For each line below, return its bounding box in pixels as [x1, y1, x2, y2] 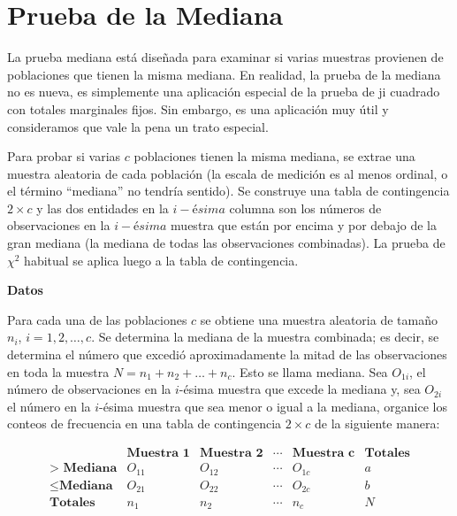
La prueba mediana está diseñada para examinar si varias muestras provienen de [7, 48, 444, 66]
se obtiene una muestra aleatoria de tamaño [200, 310, 438, 328]
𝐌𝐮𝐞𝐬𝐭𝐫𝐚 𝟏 [126, 447, 190, 460]
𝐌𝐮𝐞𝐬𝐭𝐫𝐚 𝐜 [292, 447, 355, 460]
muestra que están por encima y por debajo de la [171, 216, 437, 235]
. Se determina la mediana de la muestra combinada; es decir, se [91, 327, 439, 346]
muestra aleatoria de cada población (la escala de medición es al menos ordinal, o [7, 164, 448, 182]
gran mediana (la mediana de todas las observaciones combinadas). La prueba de [7, 234, 446, 252]
